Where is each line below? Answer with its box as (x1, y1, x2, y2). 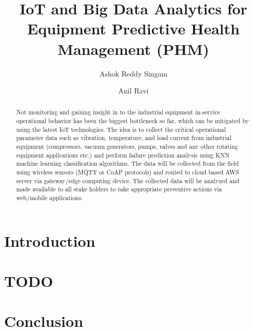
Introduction (4, 230, 95, 251)
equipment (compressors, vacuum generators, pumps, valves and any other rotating (16, 142, 238, 151)
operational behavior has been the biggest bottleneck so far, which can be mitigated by (16, 116, 249, 125)
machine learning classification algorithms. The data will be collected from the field (16, 159, 239, 168)
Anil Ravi (118, 85, 149, 96)
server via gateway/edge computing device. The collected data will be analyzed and (16, 176, 240, 185)
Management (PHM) (57, 38, 209, 59)
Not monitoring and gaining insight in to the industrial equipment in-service (16, 108, 220, 116)
